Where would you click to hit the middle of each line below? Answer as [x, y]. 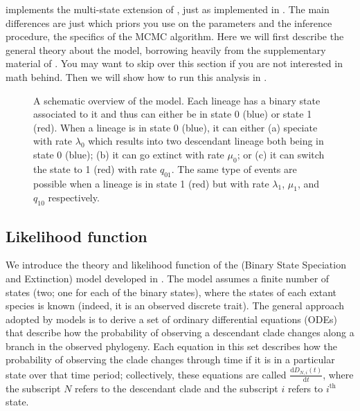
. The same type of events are [234, 168]
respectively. [74, 198]
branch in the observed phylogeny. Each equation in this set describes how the [172, 346]
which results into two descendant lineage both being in [206, 141]
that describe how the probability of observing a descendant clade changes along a [180, 332]
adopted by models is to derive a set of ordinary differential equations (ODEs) [171, 319]
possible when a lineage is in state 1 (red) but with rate [151, 183]
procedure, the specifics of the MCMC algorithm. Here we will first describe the [175, 36]
